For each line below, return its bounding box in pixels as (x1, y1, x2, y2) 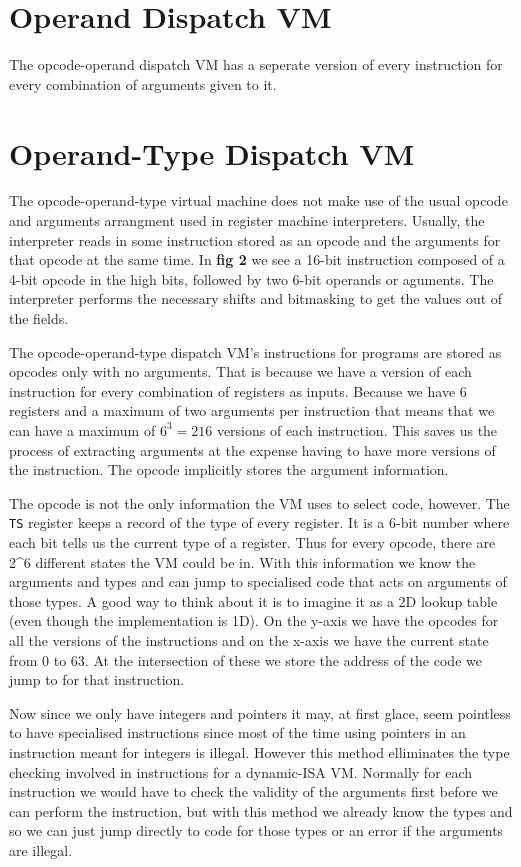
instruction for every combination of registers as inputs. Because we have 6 (9, 380, 467, 401)
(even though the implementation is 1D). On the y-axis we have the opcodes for (9, 610, 499, 631)
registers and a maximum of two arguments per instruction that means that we (9, 400, 495, 421)
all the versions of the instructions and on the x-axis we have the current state (9, 629, 489, 650)
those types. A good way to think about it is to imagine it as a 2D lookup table (9, 590, 498, 611)
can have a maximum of (9, 419, 156, 440)
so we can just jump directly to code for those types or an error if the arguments (9, 820, 504, 841)
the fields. (9, 308, 69, 328)
